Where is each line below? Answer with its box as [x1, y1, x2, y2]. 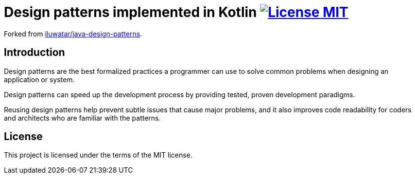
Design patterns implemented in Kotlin [4, 4, 257, 20]
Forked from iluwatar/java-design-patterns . [4, 29, 142, 38]
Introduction [4, 46, 65, 59]
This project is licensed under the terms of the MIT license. [4, 151, 192, 160]
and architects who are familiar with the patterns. [4, 113, 161, 122]
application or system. [4, 75, 75, 84]
